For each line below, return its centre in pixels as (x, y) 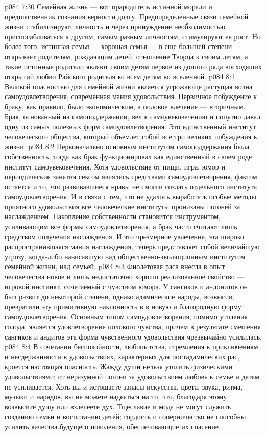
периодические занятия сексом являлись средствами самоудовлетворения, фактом (131, 176)
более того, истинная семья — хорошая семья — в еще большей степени (118, 46)
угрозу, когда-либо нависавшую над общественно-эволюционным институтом (125, 256)
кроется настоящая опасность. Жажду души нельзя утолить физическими (119, 366)
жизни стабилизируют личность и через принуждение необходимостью (115, 26)
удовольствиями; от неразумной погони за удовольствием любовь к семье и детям (132, 376)
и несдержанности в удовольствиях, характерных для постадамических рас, (122, 356)
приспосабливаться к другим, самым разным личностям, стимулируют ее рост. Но (133, 36)
